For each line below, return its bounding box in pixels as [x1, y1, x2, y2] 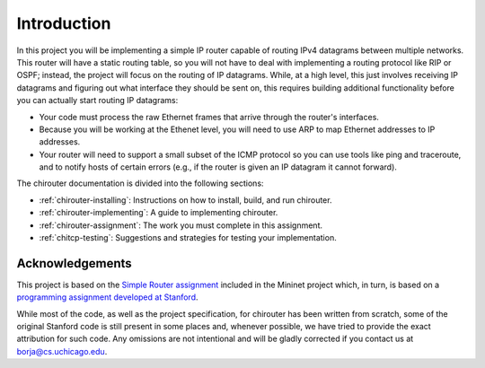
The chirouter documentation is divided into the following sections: [16, 178, 264, 188]
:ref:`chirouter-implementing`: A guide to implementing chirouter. [39, 207, 278, 218]
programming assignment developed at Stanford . [16, 292, 198, 302]
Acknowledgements [16, 256, 132, 271]
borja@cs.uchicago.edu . [16, 346, 108, 356]
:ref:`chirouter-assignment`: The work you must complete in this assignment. [39, 220, 323, 231]
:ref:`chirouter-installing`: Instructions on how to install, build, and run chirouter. [39, 194, 332, 206]
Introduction [16, 13, 111, 33]
